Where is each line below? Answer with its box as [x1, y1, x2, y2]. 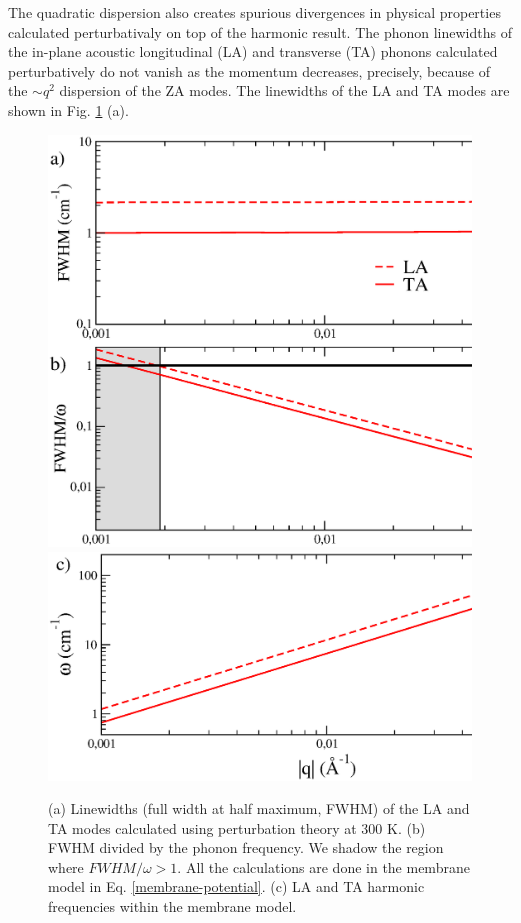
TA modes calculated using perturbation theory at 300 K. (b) [48, 817, 426, 838]
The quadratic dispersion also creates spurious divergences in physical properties [8, 2, 501, 22]
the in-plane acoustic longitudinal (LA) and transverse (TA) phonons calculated [8, 41, 498, 62]
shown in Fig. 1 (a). [8, 99, 129, 120]
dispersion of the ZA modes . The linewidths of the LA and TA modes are [59, 80, 510, 101]
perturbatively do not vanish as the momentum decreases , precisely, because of [8, 60, 491, 81]
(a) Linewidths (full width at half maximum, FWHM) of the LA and [48, 798, 470, 819]
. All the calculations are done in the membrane [177, 856, 470, 877]
